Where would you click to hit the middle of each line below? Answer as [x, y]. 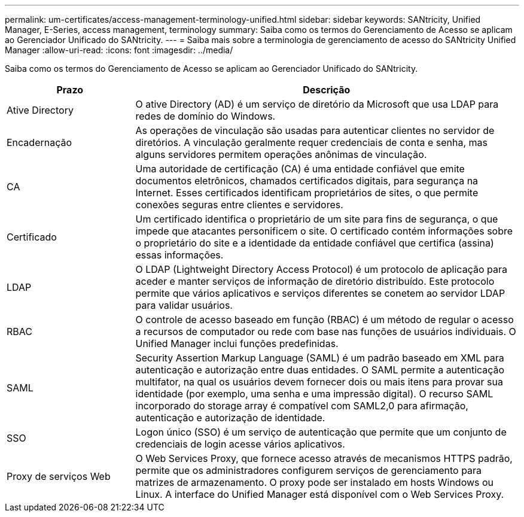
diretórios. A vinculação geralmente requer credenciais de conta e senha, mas [312, 142]
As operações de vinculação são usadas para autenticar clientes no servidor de [315, 130]
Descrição [327, 90]
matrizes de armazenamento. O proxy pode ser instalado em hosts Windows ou [315, 482]
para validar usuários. [184, 305]
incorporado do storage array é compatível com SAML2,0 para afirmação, [302, 406]
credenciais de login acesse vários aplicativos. [240, 444]
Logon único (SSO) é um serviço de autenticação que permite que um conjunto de [321, 432]
